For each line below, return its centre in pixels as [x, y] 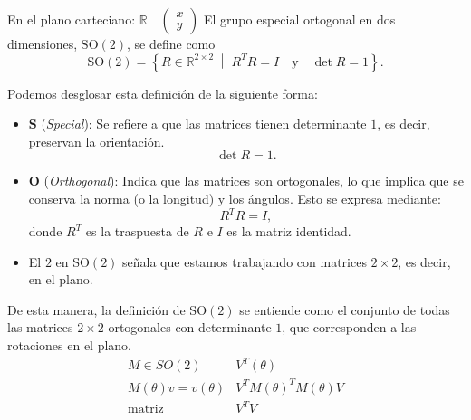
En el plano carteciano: [72, 19]
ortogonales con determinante [190, 327]
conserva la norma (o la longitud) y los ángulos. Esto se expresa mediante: [235, 198]
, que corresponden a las [349, 327]
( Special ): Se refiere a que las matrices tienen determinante [204, 124]
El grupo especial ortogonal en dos [299, 19]
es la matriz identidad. [289, 231]
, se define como [171, 43]
